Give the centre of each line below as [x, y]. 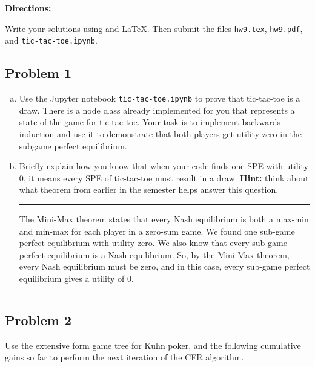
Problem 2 [38, 320]
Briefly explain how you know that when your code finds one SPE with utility [164, 166]
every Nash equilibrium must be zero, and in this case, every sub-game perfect [164, 266]
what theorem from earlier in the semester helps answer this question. [149, 190]
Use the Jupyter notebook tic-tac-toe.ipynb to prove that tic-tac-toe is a [160, 98]
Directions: [28, 8]
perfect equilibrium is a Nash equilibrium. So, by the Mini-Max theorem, [154, 254]
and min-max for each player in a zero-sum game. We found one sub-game [157, 231]
